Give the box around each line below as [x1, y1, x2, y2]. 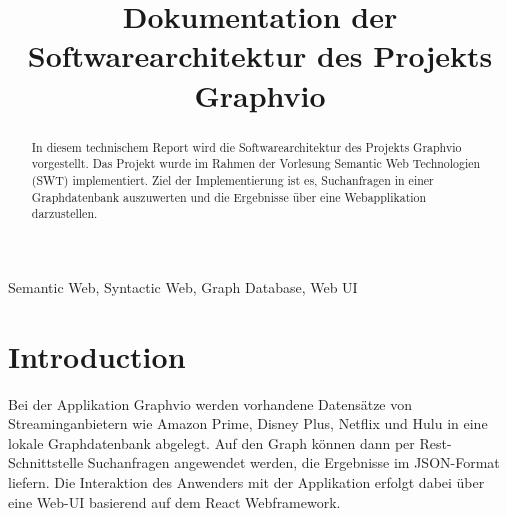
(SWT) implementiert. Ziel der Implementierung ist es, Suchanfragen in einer [31, 171, 434, 188]
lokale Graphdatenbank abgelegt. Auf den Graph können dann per [8, 432, 415, 453]
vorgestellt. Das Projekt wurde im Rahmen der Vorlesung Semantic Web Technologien [31, 155, 481, 172]
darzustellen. [31, 205, 98, 222]
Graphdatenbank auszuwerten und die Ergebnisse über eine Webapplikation [31, 188, 427, 205]
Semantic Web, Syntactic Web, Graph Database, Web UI [8, 276, 358, 297]
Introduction [8, 335, 186, 376]
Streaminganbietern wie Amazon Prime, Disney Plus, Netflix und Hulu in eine [8, 413, 488, 434]
